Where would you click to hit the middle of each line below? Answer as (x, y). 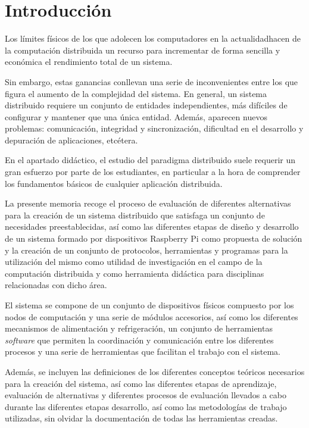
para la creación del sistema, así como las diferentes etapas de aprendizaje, (141, 383)
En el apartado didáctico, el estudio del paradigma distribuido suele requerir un (150, 160)
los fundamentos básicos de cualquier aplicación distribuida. (114, 183)
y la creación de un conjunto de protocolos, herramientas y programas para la (146, 250)
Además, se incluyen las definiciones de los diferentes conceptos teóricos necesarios (155, 371)
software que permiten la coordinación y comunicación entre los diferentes (139, 340)
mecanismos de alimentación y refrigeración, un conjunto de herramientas (139, 328)
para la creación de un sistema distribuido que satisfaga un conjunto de (135, 215)
